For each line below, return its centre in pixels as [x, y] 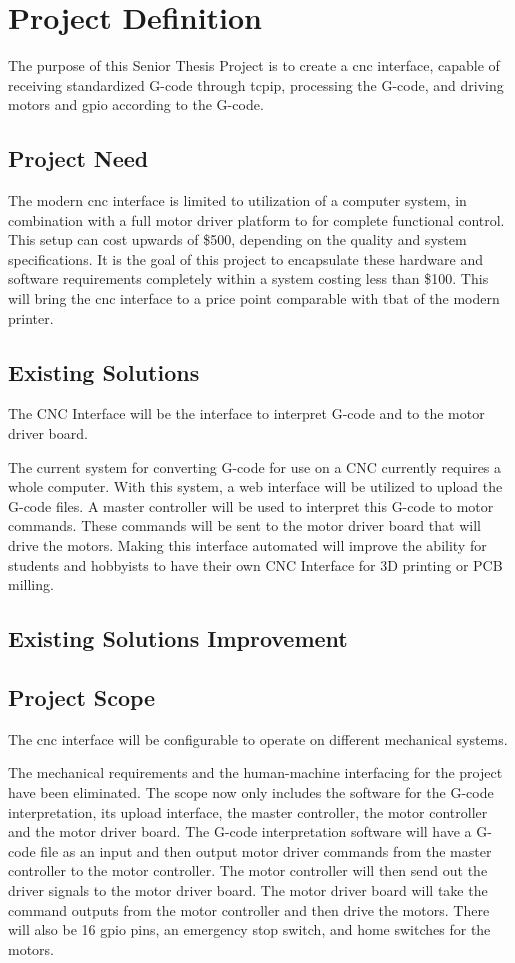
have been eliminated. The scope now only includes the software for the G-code [251, 791]
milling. [31, 584]
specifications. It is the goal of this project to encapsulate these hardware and [246, 258]
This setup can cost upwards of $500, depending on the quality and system [237, 239]
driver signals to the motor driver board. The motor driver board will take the [248, 889]
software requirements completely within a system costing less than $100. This [248, 278]
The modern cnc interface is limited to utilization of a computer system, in [237, 200]
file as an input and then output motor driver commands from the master [266, 850]
